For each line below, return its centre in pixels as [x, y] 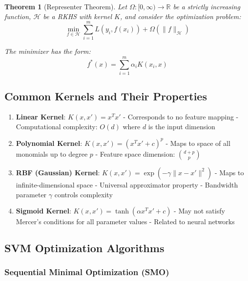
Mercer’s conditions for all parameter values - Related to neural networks [125, 222]
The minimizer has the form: [48, 51]
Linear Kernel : [41, 117]
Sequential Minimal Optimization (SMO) [87, 272]
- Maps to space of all [198, 143]
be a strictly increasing [207, 6]
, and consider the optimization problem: [180, 16]
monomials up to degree [52, 153]
